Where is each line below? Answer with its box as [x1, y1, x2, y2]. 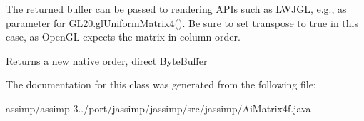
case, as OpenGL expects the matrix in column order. [6, 29, 241, 44]
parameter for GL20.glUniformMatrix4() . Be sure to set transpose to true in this [6, 15, 358, 30]
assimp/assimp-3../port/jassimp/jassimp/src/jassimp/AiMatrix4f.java [6, 100, 311, 115]
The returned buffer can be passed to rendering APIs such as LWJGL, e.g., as [6, 1, 347, 16]
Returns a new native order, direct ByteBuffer [6, 53, 208, 68]
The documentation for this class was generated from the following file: [6, 77, 316, 92]
